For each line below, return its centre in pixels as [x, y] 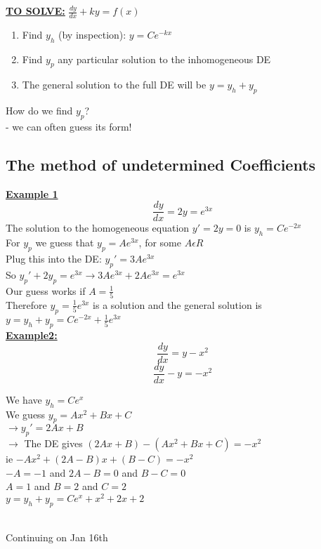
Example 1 [32, 193]
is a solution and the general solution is [177, 304]
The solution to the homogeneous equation [98, 228]
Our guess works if [46, 290]
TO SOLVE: [35, 11]
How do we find [39, 111]
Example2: [32, 335]
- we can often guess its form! [69, 127]
